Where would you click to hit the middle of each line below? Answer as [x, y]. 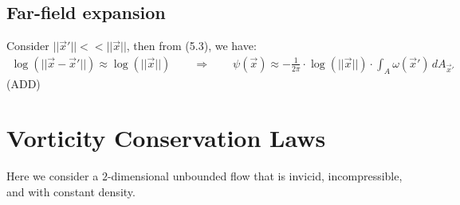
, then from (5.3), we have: [191, 46]
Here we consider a [53, 176]
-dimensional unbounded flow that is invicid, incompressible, [255, 176]
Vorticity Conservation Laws [166, 138]
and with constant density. [71, 191]
